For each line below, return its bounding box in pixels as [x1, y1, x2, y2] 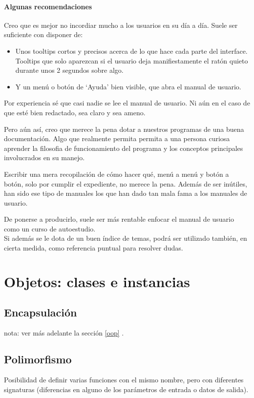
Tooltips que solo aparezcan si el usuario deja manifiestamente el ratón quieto [15, 55, 248, 65]
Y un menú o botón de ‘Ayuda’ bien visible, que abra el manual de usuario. [15, 81, 241, 91]
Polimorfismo [4, 352, 72, 367]
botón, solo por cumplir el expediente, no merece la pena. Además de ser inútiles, [4, 178, 247, 189]
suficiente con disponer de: [4, 29, 83, 40]
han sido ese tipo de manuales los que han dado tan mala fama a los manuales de [4, 188, 247, 198]
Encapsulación [4, 305, 77, 320]
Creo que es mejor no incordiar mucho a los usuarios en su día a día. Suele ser [4, 20, 238, 30]
